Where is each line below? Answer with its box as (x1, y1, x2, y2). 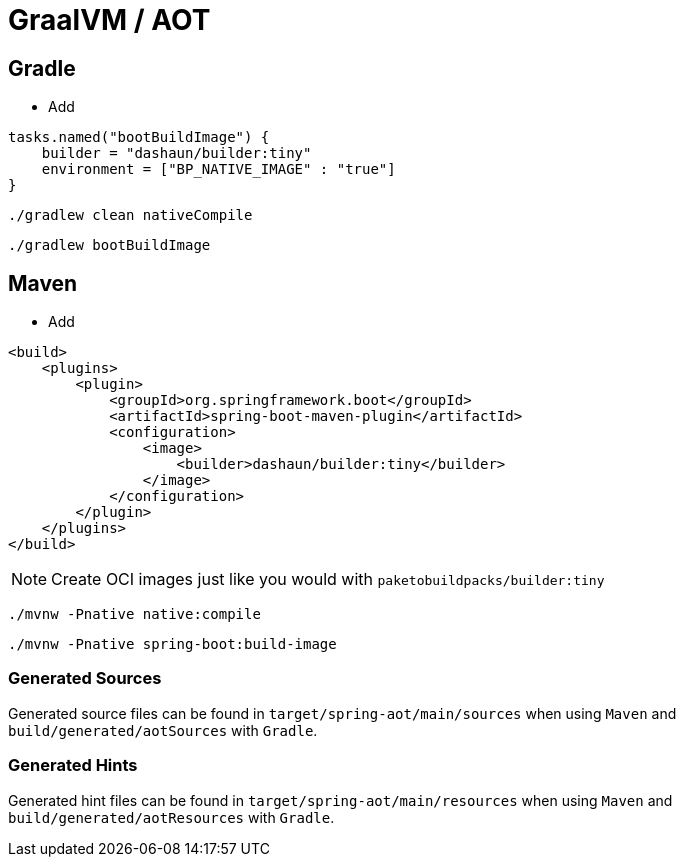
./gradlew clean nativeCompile (8, 207, 253, 224)
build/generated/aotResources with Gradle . (8, 808, 335, 826)
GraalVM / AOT (8, 3, 211, 37)
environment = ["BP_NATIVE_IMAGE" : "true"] (41, 161, 396, 178)
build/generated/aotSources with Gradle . (8, 721, 318, 739)
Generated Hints (8, 755, 138, 776)
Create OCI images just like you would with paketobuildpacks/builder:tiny (51, 569, 605, 590)
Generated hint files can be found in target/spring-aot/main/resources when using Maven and (8, 791, 673, 809)
